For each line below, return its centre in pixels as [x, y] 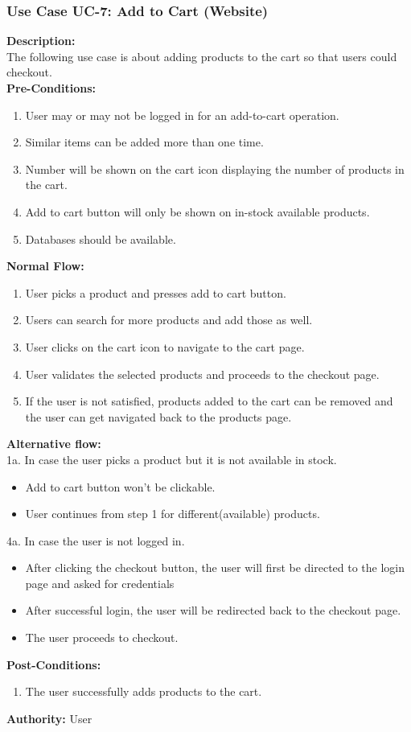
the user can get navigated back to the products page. [158, 416]
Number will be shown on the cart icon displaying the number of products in [215, 169]
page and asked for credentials [100, 583]
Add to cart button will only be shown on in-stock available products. [197, 211]
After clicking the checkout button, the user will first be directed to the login [215, 568]
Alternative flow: [54, 444]
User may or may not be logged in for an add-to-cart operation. [182, 115]
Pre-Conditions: [51, 88]
